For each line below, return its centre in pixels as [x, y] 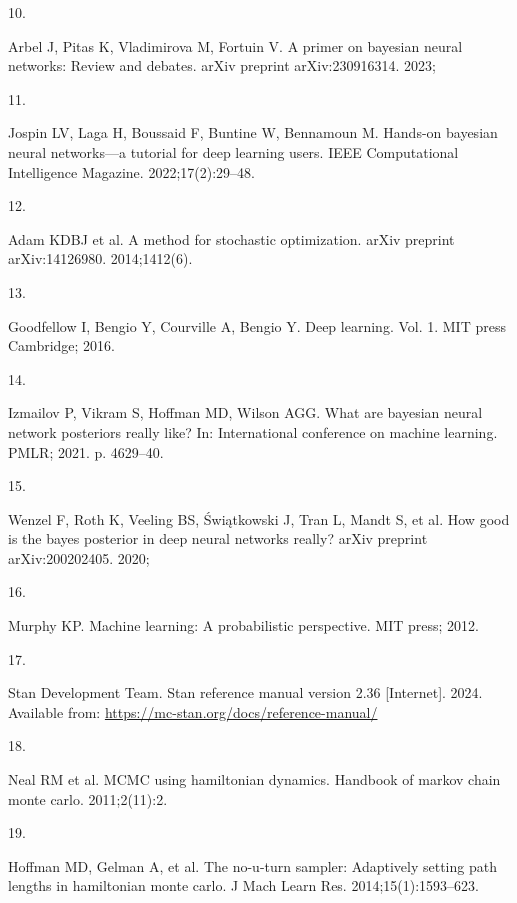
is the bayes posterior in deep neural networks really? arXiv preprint [218, 538]
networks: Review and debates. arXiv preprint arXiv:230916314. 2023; [222, 65]
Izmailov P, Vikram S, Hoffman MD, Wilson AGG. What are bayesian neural [245, 412]
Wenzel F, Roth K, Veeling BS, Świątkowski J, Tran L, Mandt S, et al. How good [259, 518]
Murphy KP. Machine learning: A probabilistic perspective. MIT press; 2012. [243, 625]
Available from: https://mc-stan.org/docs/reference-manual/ [193, 711]
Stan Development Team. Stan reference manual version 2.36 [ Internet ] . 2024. [245, 692]
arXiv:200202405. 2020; [79, 557]
